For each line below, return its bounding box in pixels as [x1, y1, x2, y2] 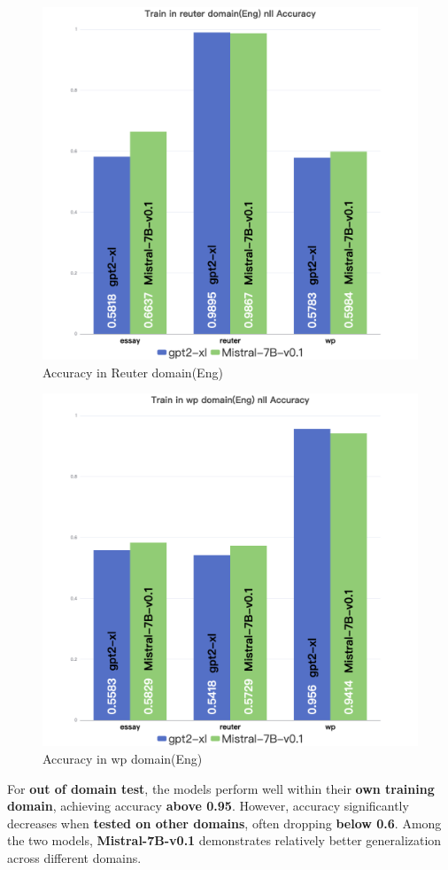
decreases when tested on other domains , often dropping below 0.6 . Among [7, 813, 442, 832]
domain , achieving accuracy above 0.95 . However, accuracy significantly [7, 796, 409, 815]
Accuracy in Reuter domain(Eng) [42, 362, 223, 381]
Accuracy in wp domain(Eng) [42, 750, 203, 768]
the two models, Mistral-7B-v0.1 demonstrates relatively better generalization [7, 831, 442, 850]
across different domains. [7, 849, 142, 866]
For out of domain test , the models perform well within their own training [7, 779, 435, 797]
